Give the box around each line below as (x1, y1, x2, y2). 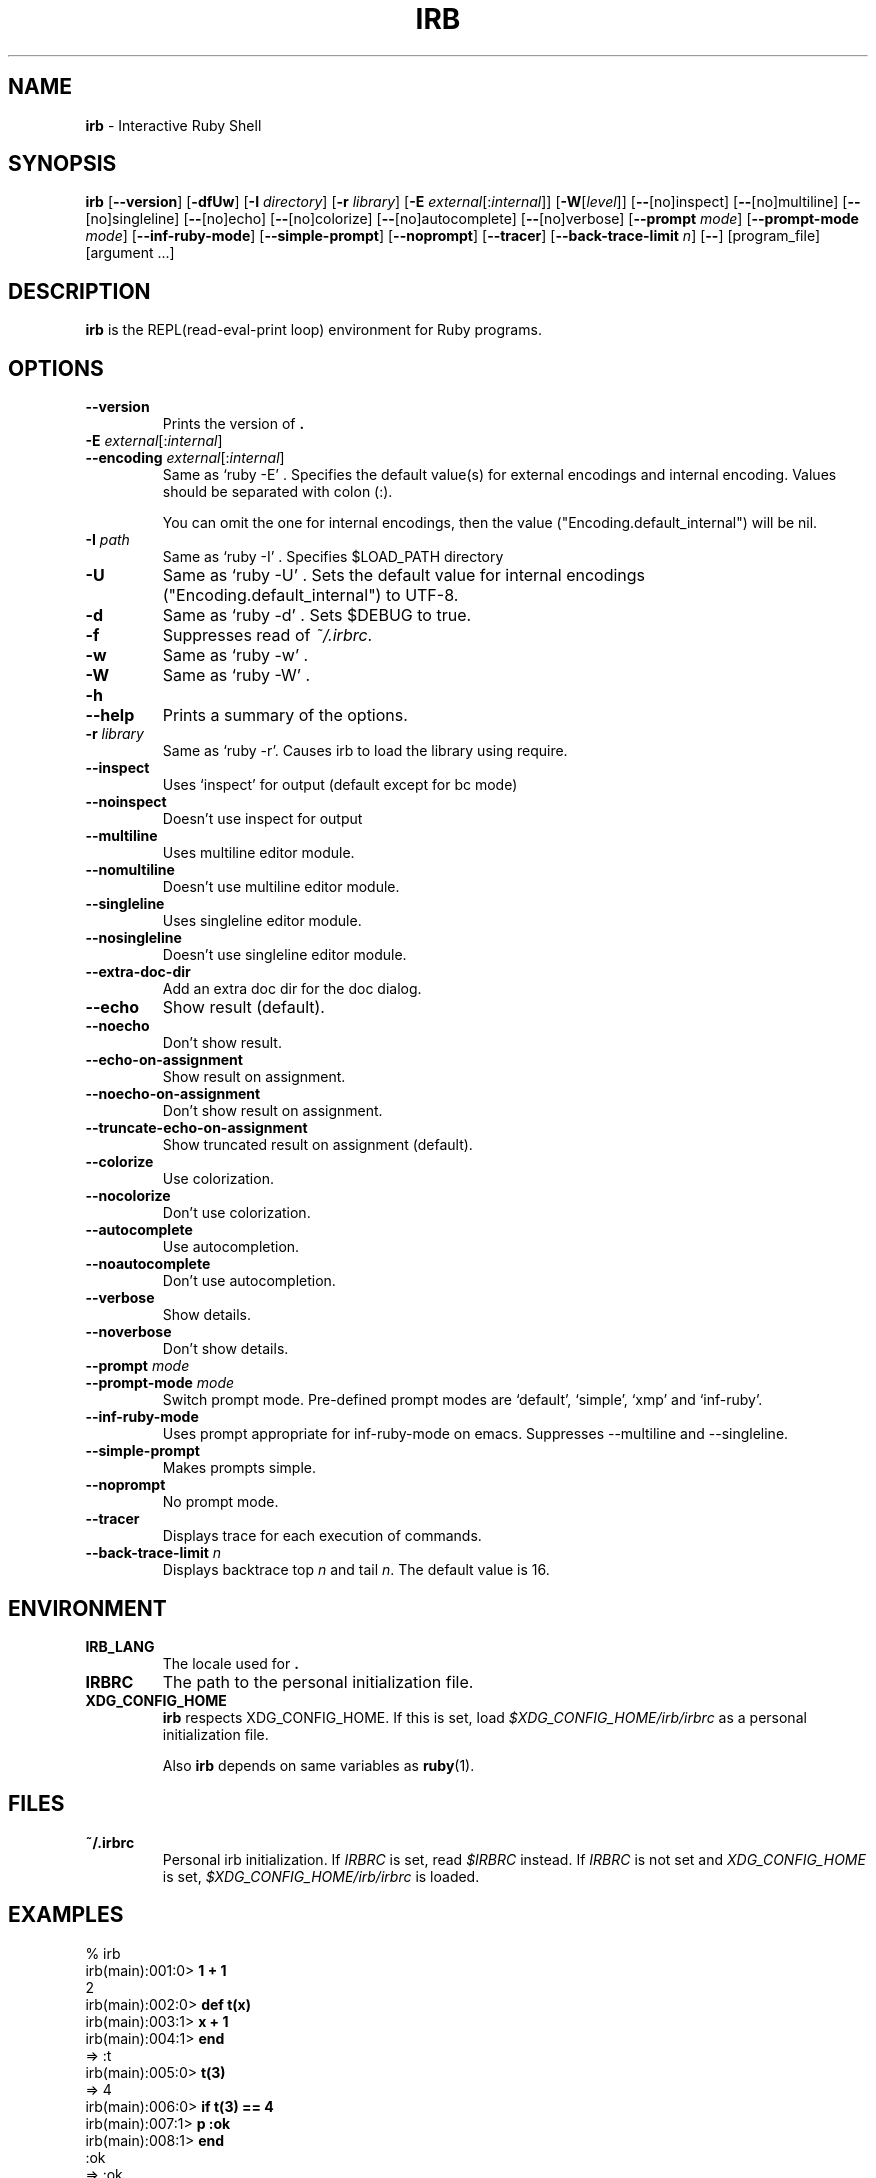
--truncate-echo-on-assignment (85, 1119, 308, 1137)
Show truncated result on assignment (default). (162, 1136, 473, 1154)
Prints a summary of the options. (162, 705, 408, 726)
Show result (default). (162, 997, 325, 1018)
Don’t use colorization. (162, 1204, 311, 1222)
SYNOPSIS (8, 151, 117, 177)
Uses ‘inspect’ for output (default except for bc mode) (162, 776, 518, 794)
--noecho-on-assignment (85, 1085, 261, 1103)
